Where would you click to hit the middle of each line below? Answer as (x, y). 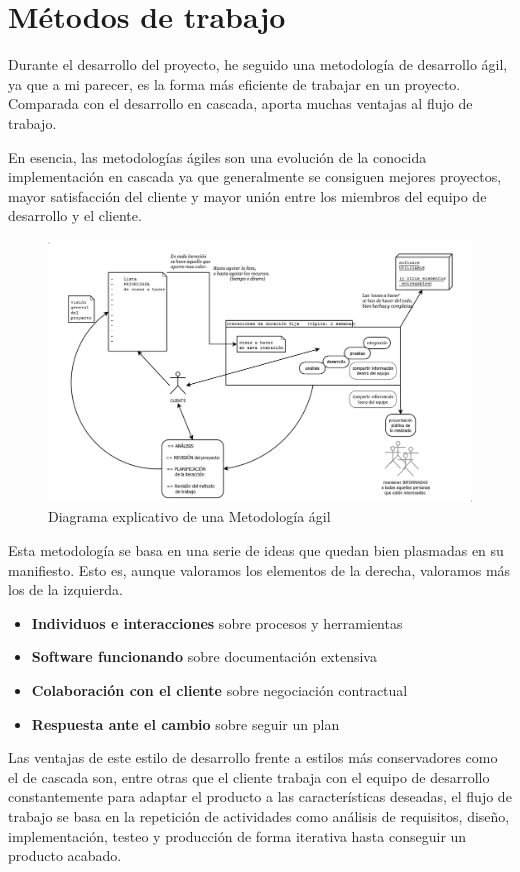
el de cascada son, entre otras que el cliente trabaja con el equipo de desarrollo (249, 776)
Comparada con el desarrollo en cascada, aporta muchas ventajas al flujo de (240, 103)
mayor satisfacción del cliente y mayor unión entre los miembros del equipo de (247, 195)
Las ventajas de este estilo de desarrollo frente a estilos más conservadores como (253, 757)
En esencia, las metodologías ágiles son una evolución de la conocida (217, 156)
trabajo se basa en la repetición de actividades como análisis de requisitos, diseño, (259, 815)
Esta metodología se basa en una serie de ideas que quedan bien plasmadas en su (256, 549)
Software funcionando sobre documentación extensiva (204, 656)
